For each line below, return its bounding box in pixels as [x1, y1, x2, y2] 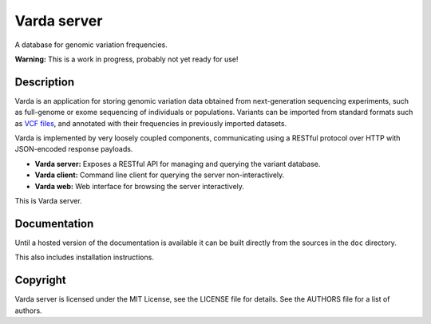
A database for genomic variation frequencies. [14, 40, 168, 49]
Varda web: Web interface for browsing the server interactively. [34, 181, 245, 191]
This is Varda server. [14, 196, 83, 205]
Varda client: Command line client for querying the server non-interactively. [34, 170, 285, 180]
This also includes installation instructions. [14, 252, 155, 263]
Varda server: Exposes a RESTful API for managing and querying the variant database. [34, 159, 321, 168]
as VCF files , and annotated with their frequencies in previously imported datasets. [14, 118, 287, 128]
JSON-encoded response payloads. [14, 144, 133, 154]
